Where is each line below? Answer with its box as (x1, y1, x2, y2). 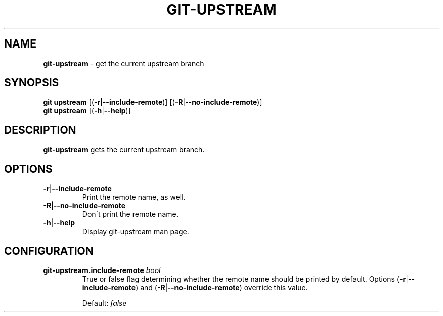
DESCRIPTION (4, 123, 76, 137)
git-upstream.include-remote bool (43, 265, 161, 275)
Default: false (82, 298, 127, 307)
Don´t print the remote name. (82, 210, 179, 219)
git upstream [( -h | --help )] (43, 106, 131, 115)
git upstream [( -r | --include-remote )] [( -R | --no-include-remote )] (43, 98, 262, 107)
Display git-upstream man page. (82, 227, 189, 236)
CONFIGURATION (4, 244, 94, 257)
